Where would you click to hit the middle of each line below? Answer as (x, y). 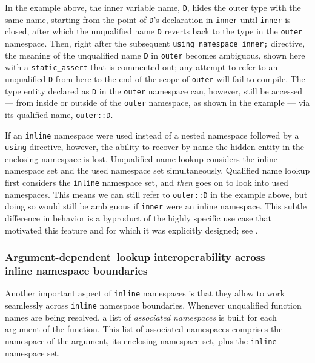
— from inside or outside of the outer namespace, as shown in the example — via (157, 103)
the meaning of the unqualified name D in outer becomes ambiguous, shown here (155, 55)
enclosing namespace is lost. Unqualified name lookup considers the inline (141, 158)
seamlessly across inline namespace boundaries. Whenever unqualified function (153, 305)
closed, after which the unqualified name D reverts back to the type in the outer (154, 31)
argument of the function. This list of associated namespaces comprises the (144, 329)
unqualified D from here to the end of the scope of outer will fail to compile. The (155, 78)
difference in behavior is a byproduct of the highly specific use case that (138, 218)
